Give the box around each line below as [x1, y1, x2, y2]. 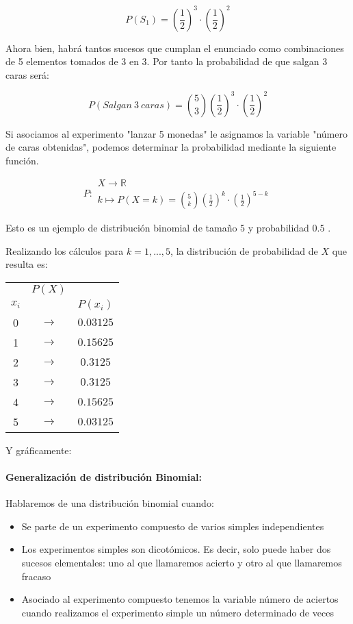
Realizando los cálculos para [5, 243, 124, 258]
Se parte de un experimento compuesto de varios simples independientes [21, 519, 324, 533]
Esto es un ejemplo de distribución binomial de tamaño [5, 221, 237, 235]
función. [5, 153, 39, 167]
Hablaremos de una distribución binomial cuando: [5, 496, 214, 510]
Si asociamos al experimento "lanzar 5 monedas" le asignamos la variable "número [5, 126, 348, 140]
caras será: [5, 67, 49, 82]
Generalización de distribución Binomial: [5, 470, 202, 484]
